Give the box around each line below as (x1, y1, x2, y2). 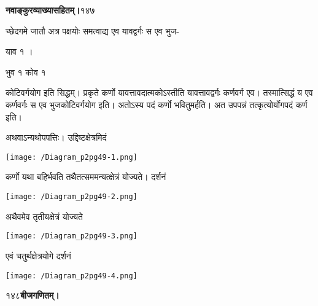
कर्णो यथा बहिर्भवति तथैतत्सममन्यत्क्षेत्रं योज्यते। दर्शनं (6, 170, 166, 183)
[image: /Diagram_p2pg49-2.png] (6, 192, 138, 201)
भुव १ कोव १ (6, 65, 46, 78)
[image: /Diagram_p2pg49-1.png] (6, 152, 138, 162)
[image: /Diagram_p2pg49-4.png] (6, 271, 138, 280)
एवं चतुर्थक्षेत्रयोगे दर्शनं (6, 249, 71, 262)
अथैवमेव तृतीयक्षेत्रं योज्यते (6, 210, 83, 222)
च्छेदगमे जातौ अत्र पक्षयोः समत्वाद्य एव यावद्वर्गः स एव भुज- (6, 24, 179, 37)
